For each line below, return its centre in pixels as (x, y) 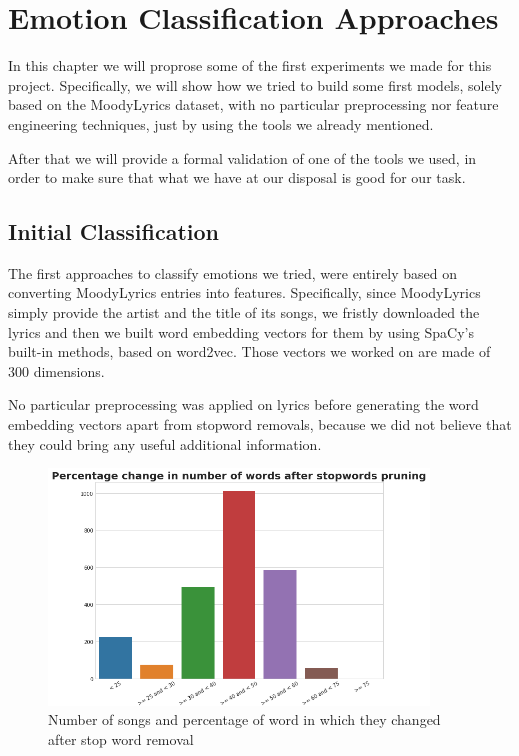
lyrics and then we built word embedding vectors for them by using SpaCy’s (241, 331)
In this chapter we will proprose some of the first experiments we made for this (250, 65)
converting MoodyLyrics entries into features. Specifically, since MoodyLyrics (244, 292)
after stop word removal (121, 738)
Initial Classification (113, 231)
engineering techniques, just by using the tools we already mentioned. (221, 123)
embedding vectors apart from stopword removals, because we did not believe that (260, 424)
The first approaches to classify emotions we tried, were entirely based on (232, 272)
